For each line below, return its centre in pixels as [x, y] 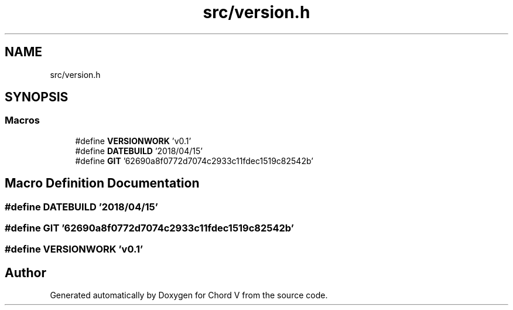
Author [25, 272]
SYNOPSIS [37, 97]
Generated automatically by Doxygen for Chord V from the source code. [189, 295]
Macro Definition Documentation [102, 183]
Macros [22, 120]
